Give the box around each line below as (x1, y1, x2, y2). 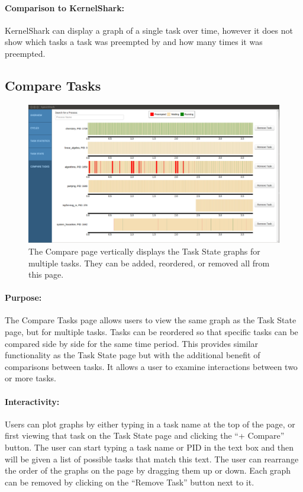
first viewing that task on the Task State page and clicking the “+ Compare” (5, 429, 285, 442)
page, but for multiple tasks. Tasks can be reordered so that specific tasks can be (5, 326, 298, 338)
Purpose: (5, 291, 42, 304)
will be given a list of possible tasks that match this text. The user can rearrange (5, 452, 299, 465)
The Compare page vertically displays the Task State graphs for (28, 245, 260, 257)
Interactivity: (5, 395, 60, 407)
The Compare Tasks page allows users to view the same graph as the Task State (5, 314, 296, 326)
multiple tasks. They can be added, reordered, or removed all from (28, 256, 270, 269)
